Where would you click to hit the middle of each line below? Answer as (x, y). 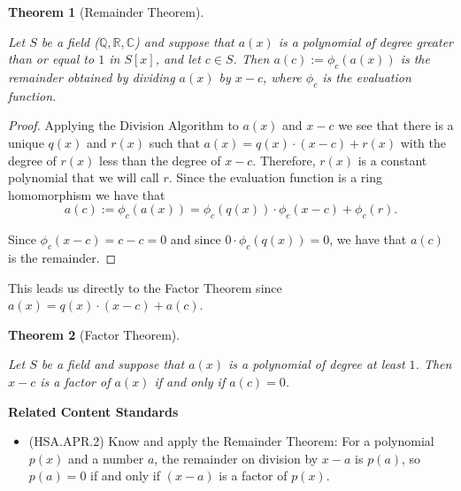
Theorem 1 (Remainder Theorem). (106, 12)
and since (196, 239)
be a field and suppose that (113, 364)
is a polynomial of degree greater (366, 41)
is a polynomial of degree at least (317, 364)
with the (423, 142)
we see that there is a (396, 125)
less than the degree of (160, 160)
